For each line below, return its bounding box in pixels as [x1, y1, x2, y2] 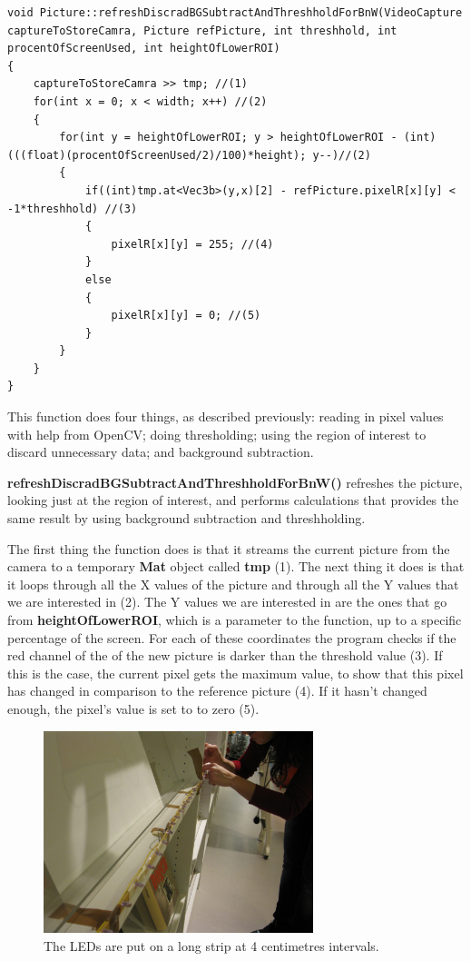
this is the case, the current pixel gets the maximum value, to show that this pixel [7, 663, 464, 682]
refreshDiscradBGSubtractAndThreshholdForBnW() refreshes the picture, [7, 472, 463, 491]
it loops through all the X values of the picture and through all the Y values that [7, 574, 459, 593]
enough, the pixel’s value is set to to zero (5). [7, 698, 260, 718]
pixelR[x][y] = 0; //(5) [111, 309, 261, 322]
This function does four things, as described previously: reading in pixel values [7, 407, 444, 426]
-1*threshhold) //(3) [7, 202, 138, 215]
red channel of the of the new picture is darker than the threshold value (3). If [7, 646, 443, 665]
